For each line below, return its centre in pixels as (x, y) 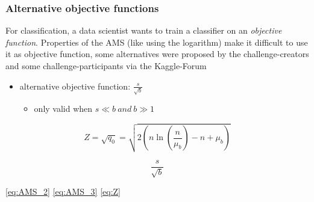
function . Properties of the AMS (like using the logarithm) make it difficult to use (157, 42)
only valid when (63, 109)
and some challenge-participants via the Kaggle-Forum (106, 66)
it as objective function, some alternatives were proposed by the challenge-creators (157, 54)
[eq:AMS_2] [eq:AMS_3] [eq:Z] (63, 191)
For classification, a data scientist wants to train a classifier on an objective (144, 30)
